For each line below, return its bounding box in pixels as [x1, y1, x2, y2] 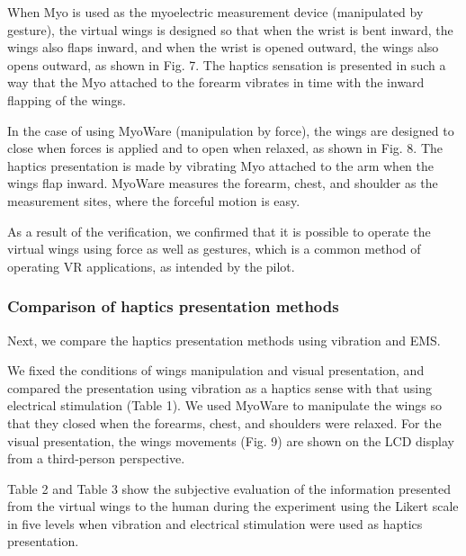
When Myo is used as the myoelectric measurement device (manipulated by [7, 3, 424, 21]
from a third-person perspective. [7, 449, 185, 468]
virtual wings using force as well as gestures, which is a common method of [7, 239, 421, 258]
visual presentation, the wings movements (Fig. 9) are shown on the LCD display [7, 431, 454, 450]
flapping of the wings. [7, 90, 126, 109]
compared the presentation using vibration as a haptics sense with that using [7, 378, 432, 397]
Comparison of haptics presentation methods [7, 295, 339, 318]
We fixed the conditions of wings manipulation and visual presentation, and [7, 361, 425, 380]
